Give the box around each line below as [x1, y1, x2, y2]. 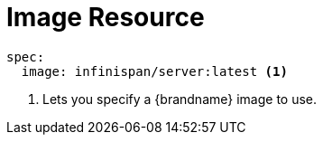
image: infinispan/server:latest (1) [21, 63, 288, 79]
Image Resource [6, 2, 205, 33]
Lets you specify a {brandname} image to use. [42, 90, 318, 107]
